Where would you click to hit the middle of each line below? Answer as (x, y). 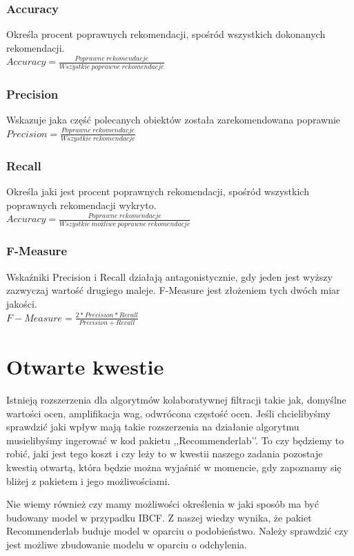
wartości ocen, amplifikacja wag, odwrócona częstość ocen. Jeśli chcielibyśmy (168, 413)
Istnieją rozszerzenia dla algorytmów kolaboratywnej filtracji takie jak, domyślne (176, 399)
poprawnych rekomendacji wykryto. (81, 205)
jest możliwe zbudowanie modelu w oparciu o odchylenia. (127, 544)
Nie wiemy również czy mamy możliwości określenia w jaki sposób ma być (163, 504)
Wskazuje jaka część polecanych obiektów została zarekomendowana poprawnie (174, 119)
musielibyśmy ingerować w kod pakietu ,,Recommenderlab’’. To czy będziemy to (175, 440)
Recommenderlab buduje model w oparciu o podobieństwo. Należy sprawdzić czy (177, 531)
